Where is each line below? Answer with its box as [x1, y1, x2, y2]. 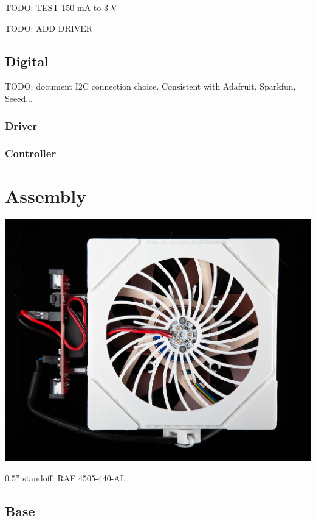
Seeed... [5, 91, 33, 104]
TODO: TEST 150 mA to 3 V [5, 1, 118, 13]
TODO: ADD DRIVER [5, 21, 93, 34]
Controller [5, 146, 57, 161]
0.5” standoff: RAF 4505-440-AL [5, 471, 126, 484]
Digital [5, 51, 49, 70]
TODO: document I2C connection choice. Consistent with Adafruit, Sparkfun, [5, 80, 296, 93]
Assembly [5, 183, 87, 208]
